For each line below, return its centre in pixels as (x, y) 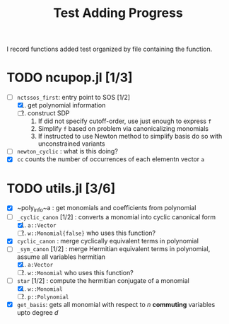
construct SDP (48, 113)
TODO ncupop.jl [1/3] (70, 77)
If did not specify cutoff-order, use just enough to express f (125, 121)
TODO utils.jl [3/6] (61, 188)
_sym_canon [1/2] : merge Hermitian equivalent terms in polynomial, (113, 249)
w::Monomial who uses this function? (80, 272)
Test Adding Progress (118, 13)
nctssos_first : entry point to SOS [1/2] (74, 98)
